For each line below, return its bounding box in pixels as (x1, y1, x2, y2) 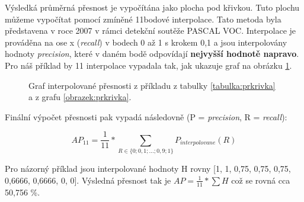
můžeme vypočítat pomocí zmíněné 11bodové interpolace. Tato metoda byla (5, 12, 281, 25)
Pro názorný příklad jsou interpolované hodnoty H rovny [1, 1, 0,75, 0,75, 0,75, (5, 162, 291, 175)
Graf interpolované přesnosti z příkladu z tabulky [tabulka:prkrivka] (28, 79, 276, 91)
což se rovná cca (231, 174, 290, 186)
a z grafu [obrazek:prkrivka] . (28, 91, 132, 103)
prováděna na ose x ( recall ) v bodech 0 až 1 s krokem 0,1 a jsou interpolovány (5, 36, 287, 48)
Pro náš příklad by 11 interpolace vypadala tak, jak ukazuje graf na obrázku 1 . (5, 59, 292, 71)
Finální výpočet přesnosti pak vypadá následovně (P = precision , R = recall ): (5, 110, 287, 123)
